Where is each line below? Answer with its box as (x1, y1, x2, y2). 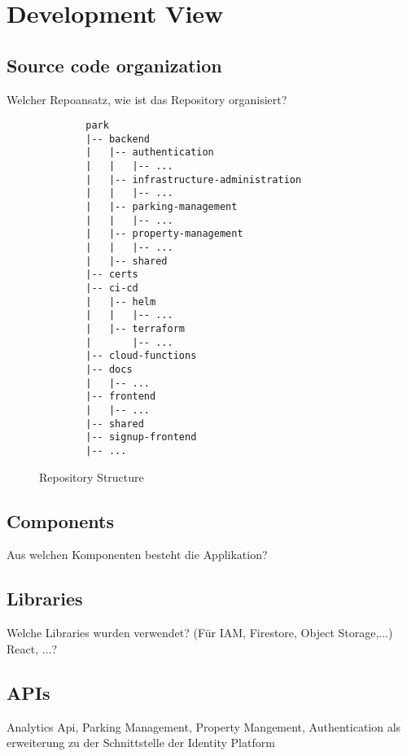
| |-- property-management (85, 228, 243, 240)
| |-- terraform (85, 323, 185, 335)
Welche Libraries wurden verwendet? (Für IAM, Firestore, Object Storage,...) (7, 624, 393, 641)
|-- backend (85, 133, 151, 145)
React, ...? (7, 640, 58, 657)
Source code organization (7, 52, 222, 77)
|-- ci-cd (85, 282, 138, 295)
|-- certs (85, 269, 138, 281)
